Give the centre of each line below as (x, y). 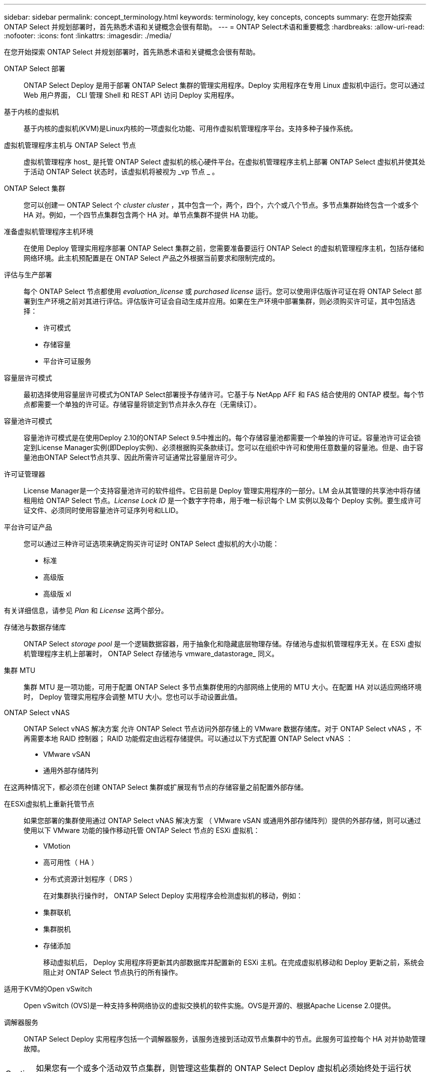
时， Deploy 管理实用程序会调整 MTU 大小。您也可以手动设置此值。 (133, 697)
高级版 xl (57, 594)
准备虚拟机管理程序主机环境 (49, 231)
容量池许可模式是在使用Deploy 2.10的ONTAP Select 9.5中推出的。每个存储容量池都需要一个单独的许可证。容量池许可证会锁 (222, 438)
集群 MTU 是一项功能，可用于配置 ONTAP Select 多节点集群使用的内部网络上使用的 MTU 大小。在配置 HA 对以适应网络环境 (223, 687)
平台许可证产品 (28, 527)
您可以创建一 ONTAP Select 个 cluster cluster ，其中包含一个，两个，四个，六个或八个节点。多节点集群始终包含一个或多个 (221, 205)
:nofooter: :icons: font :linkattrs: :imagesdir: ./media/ (88, 36)
